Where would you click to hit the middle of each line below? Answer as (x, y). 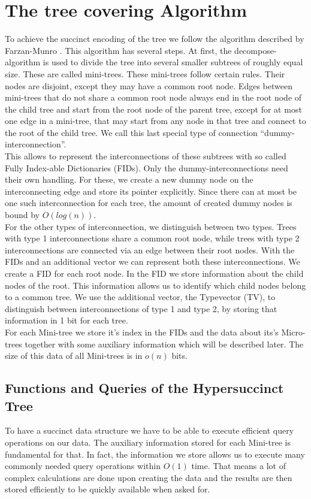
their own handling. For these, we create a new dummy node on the (129, 179)
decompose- (256, 50)
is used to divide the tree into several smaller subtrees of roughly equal (173, 62)
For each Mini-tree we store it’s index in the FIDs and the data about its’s (142, 332)
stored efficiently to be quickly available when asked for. (108, 489)
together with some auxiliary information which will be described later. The (164, 344)
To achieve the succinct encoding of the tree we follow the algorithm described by (155, 39)
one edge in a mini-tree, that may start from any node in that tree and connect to (155, 121)
